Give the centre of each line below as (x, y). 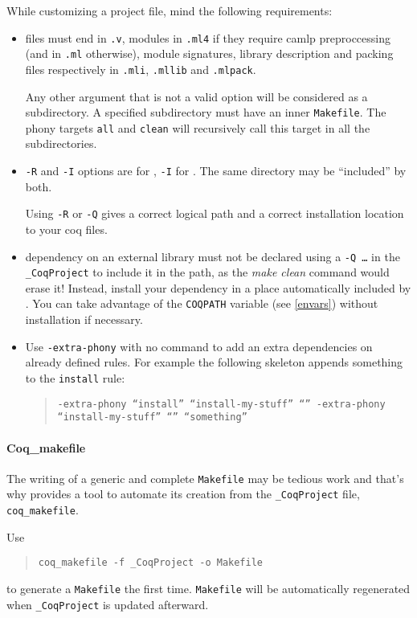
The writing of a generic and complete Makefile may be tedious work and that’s (205, 478)
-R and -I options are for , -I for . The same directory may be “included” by (216, 171)
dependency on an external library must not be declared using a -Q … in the (213, 256)
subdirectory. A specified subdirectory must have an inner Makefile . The (206, 112)
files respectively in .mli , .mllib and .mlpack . (141, 69)
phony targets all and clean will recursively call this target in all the (198, 127)
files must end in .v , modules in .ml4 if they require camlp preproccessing (208, 37)
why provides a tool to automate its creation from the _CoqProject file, (183, 494)
